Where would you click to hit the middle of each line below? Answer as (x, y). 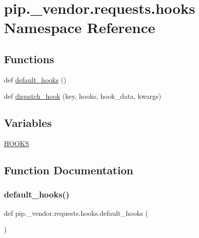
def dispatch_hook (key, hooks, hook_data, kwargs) (83, 96)
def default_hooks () (35, 79)
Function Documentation (69, 170)
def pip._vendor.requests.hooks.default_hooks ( (76, 213)
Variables (28, 123)
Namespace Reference (80, 27)
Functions (29, 59)
